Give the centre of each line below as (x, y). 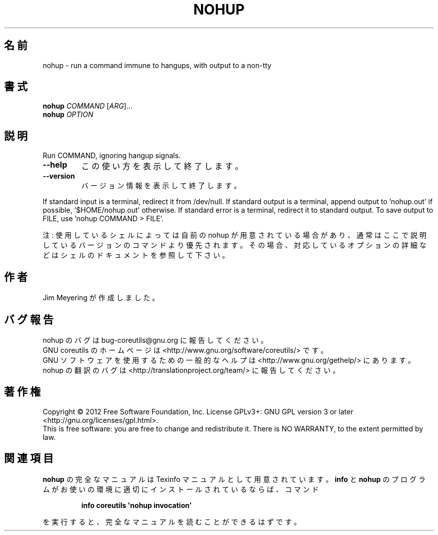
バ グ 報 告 (29, 319)
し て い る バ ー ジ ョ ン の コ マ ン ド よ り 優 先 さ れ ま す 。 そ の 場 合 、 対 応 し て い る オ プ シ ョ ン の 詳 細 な (234, 245)
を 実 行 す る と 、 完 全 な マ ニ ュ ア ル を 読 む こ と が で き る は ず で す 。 (172, 521)
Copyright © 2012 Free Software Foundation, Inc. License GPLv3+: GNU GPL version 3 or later (198, 411)
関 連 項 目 (29, 458)
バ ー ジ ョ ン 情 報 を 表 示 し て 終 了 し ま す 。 (161, 186)
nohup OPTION (68, 115)
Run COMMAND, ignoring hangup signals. (112, 156)
